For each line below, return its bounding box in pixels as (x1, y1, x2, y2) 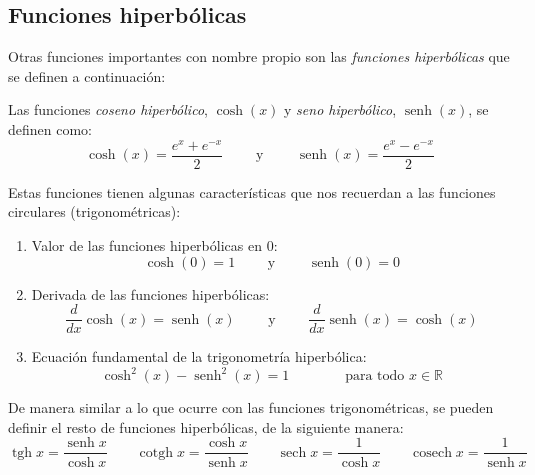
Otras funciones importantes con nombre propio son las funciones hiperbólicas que (8, 46, 510, 67)
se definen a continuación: (8, 65, 166, 86)
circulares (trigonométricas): (8, 201, 181, 222)
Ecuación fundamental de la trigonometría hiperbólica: (31, 346, 367, 367)
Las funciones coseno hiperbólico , (8, 99, 208, 120)
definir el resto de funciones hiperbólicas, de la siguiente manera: (8, 416, 404, 437)
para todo (345, 369, 405, 384)
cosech (413, 445, 452, 460)
